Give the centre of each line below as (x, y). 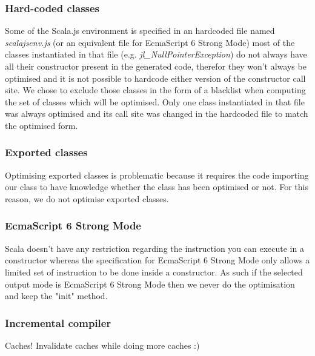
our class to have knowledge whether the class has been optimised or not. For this (157, 187)
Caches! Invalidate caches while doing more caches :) (102, 345)
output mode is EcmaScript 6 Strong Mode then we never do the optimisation (150, 284)
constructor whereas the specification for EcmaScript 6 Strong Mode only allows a (157, 260)
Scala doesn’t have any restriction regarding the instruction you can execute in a (154, 248)
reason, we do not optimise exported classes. (87, 198)
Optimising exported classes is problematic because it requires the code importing (157, 175)
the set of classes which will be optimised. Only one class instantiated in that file (155, 101)
